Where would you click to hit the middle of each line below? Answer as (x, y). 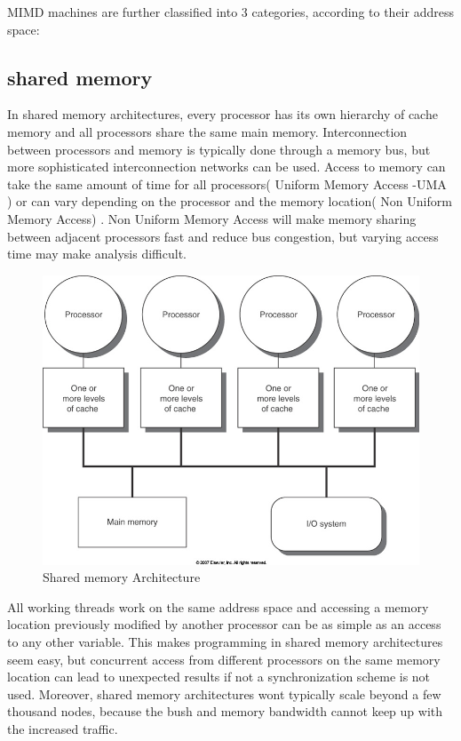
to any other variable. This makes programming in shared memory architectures (225, 642)
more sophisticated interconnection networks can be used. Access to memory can (227, 167)
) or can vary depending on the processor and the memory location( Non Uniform (230, 201)
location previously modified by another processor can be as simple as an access (224, 624)
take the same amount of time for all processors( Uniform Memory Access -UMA (227, 183)
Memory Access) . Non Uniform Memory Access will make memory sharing (212, 218)
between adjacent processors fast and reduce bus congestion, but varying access (223, 236)
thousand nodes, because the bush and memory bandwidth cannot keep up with (225, 711)
